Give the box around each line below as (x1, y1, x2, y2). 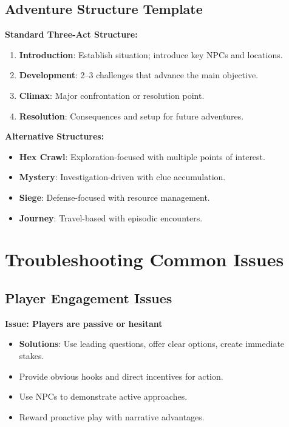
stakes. (19, 349, 44, 361)
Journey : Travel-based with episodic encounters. (19, 211, 203, 224)
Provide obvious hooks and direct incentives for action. (19, 369, 223, 382)
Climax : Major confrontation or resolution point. (19, 89, 205, 101)
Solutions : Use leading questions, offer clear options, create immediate (19, 337, 285, 350)
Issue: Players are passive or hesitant (5, 317, 163, 329)
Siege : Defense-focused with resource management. (19, 190, 210, 203)
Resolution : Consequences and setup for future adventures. (19, 109, 244, 122)
